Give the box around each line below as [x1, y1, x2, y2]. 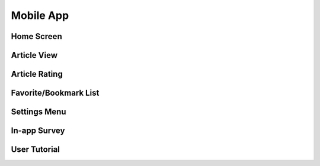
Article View [11, 50, 57, 60]
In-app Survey [11, 126, 65, 136]
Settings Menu [11, 107, 66, 117]
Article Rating [11, 69, 63, 79]
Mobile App [11, 9, 69, 22]
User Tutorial [11, 145, 60, 155]
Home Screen [11, 31, 62, 41]
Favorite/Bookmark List [11, 88, 100, 98]
